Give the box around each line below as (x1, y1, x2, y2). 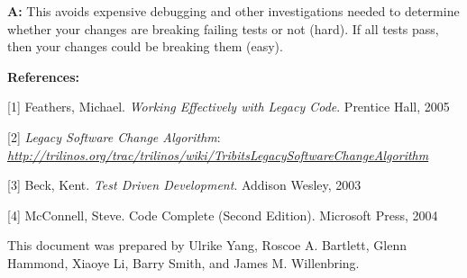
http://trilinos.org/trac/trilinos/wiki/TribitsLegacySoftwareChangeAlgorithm (7, 145, 429, 164)
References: (7, 67, 80, 85)
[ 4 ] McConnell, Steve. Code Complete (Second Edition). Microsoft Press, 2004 (7, 205, 438, 224)
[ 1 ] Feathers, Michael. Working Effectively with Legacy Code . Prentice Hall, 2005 (7, 97, 450, 116)
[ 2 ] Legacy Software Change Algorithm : (7, 127, 221, 146)
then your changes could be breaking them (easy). (7, 37, 283, 56)
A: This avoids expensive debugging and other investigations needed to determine (7, 2, 460, 20)
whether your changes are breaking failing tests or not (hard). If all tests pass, (7, 19, 439, 38)
